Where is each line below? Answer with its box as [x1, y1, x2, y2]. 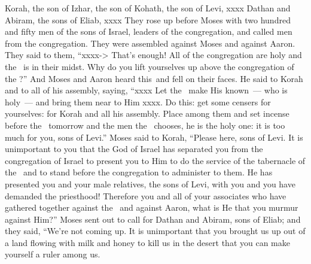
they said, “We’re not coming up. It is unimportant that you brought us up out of [5, 224, 306, 237]
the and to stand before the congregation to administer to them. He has [5, 166, 273, 178]
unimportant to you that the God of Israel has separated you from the [5, 142, 263, 155]
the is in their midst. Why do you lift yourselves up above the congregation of [5, 60, 294, 72]
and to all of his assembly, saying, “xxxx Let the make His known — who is [5, 84, 288, 96]
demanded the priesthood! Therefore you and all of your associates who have [5, 189, 286, 202]
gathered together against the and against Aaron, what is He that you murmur [5, 201, 298, 214]
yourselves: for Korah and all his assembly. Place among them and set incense [5, 107, 289, 120]
